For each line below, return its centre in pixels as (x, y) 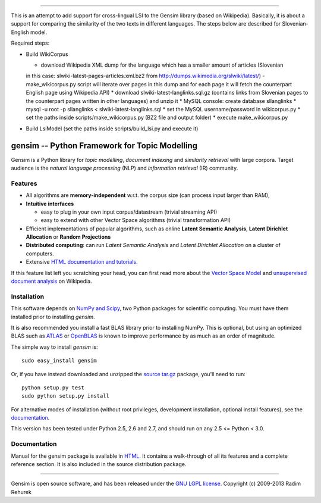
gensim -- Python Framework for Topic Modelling (104, 146)
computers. (40, 254)
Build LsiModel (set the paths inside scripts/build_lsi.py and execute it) (112, 129)
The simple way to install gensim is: (54, 347)
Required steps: (30, 43)
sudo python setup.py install (66, 396)
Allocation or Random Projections (68, 237)
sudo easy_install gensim (59, 361)
